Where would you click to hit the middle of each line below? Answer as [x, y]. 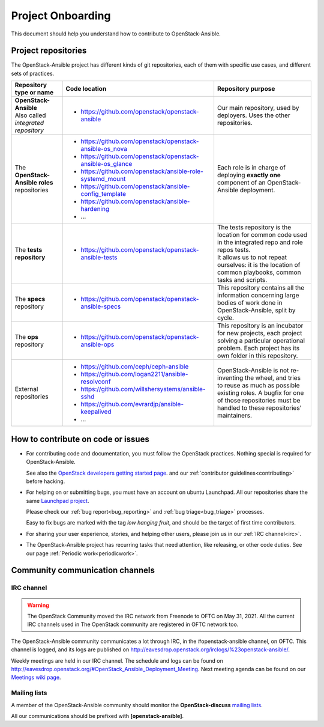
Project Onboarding [61, 16]
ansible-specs [101, 306]
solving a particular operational [261, 341]
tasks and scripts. [242, 280]
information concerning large [258, 296]
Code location [86, 89]
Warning [38, 605]
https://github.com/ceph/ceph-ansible [135, 367]
